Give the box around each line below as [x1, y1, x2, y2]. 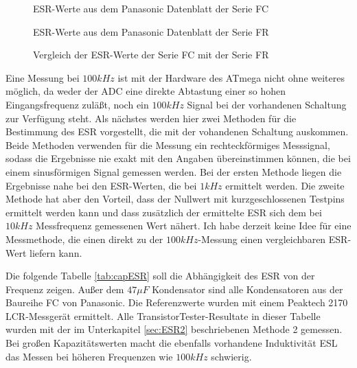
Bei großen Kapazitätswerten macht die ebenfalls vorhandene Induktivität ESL [5, 336, 338, 350]
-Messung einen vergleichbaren [198, 231, 326, 246]
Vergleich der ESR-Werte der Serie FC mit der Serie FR [33, 47, 269, 62]
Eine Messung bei [5, 70, 80, 84]
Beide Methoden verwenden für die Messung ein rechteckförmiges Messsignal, [5, 137, 330, 152]
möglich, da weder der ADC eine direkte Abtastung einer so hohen [5, 84, 286, 98]
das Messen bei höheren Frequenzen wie [5, 349, 173, 363]
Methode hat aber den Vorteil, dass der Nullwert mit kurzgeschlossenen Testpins [5, 192, 345, 206]
